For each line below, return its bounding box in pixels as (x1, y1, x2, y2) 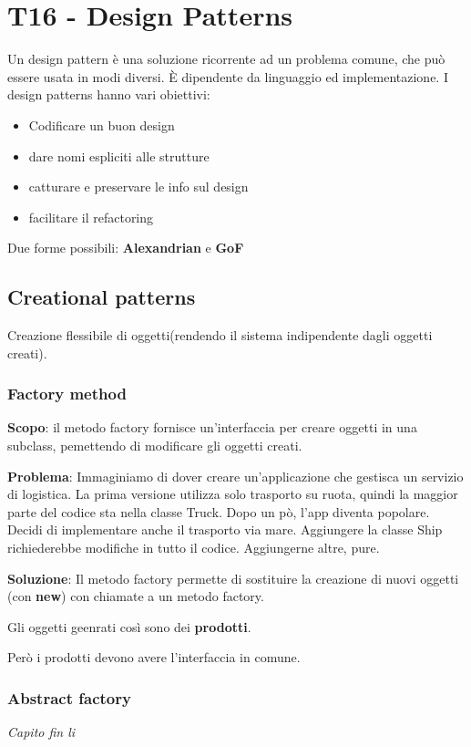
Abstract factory (7, 686, 131, 709)
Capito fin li (7, 722, 76, 742)
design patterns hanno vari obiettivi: (7, 85, 210, 104)
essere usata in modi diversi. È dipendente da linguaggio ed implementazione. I (7, 67, 448, 86)
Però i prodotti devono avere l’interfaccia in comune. (7, 648, 301, 667)
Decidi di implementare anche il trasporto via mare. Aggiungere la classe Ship (7, 520, 443, 539)
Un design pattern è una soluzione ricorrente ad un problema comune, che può (7, 49, 445, 68)
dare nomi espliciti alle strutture (28, 146, 210, 165)
